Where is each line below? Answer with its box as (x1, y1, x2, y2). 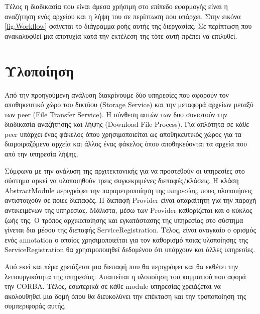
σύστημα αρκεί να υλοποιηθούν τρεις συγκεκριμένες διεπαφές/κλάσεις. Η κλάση (5, 175, 239, 186)
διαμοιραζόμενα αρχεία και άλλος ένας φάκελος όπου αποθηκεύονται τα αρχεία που (5, 138, 247, 149)
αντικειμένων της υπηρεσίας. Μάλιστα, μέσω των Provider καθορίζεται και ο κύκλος (5, 205, 252, 215)
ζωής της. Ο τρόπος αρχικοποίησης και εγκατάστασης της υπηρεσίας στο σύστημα (5, 214, 243, 225)
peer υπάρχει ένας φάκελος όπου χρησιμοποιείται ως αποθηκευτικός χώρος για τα (5, 128, 241, 139)
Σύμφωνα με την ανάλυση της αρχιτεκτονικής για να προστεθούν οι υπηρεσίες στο (5, 165, 245, 176)
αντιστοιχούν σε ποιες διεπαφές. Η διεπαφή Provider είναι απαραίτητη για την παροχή (5, 195, 256, 205)
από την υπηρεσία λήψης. (5, 148, 79, 159)
